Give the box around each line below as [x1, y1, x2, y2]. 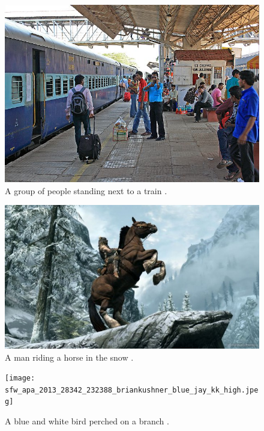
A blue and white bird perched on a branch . [5, 415, 169, 427]
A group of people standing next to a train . [5, 184, 167, 197]
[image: [5, 374, 35, 383]
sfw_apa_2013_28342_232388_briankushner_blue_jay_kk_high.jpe [5, 385, 259, 394]
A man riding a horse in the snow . [5, 350, 134, 363]
